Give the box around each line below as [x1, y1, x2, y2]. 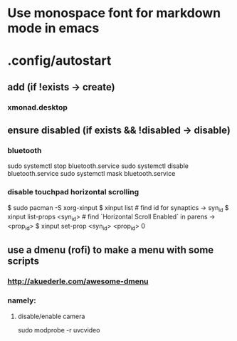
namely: [7, 295, 37, 305]
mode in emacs [7, 20, 100, 36]
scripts [7, 255, 39, 268]
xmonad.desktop [7, 102, 68, 112]
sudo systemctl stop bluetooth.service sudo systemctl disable [7, 162, 189, 170]
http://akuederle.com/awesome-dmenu [7, 276, 149, 286]
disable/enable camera [17, 312, 85, 320]
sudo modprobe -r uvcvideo [17, 325, 100, 334]
